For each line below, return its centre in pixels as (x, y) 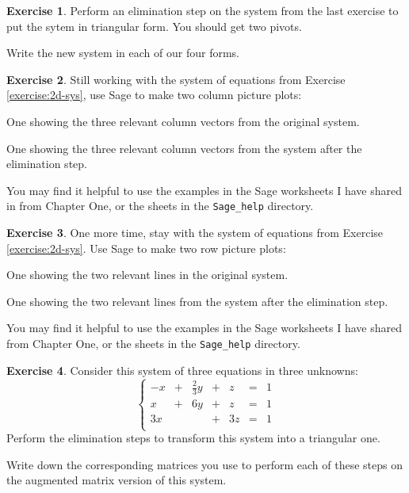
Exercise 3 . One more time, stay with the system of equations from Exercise (195, 232)
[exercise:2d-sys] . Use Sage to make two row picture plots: (146, 248)
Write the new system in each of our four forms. (123, 53)
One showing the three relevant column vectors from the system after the (184, 148)
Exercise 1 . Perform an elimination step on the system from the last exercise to (203, 10)
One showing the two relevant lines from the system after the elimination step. (197, 301)
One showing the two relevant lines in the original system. (147, 275)
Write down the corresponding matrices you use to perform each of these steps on (204, 464)
